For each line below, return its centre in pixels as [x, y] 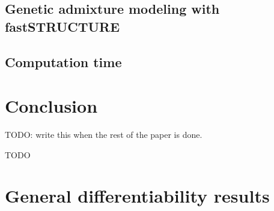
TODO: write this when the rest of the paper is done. [104, 135]
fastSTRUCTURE [62, 26]
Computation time [63, 61]
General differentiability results [137, 196]
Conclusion [51, 106]
